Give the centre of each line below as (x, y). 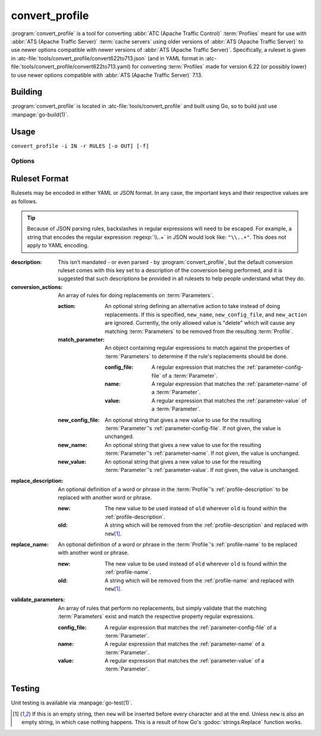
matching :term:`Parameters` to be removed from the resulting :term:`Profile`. (199, 331)
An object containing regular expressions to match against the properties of (197, 348)
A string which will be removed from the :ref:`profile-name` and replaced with (199, 580)
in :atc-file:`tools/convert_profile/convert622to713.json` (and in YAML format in (108, 58)
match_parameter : (81, 340)
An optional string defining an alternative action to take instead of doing (193, 306)
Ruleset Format (40, 179)
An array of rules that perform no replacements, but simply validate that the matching (162, 608)
